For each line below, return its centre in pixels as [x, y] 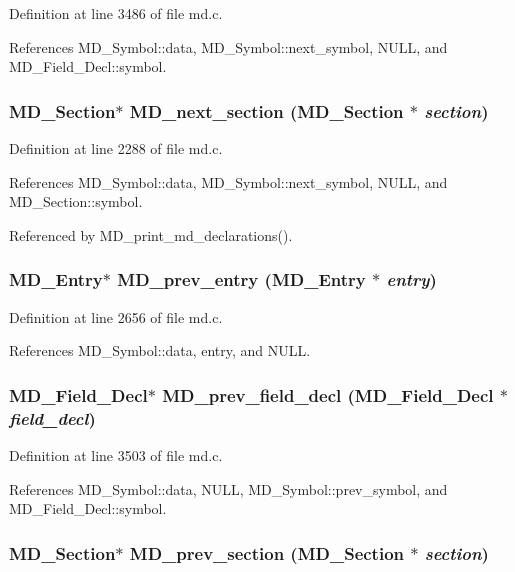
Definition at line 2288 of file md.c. [116, 148]
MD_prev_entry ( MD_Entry [241, 279]
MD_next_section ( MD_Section [266, 110]
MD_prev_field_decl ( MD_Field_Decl [328, 394]
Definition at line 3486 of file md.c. [116, 13]
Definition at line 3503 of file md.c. [116, 454]
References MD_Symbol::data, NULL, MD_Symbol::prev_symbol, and [228, 488]
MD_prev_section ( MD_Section [267, 552]
